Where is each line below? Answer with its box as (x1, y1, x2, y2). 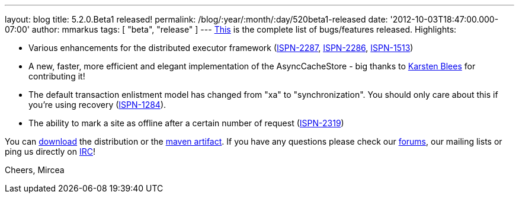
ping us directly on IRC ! (5, 146, 96, 157)
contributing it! (28, 71, 85, 81)
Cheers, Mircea (5, 165, 65, 175)
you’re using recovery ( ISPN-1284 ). (28, 100, 166, 110)
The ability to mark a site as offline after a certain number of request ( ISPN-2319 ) (28, 118, 344, 128)
